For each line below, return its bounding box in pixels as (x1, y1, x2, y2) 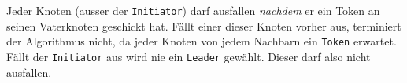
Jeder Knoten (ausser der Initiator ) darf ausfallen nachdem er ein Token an (6, 2, 380, 18)
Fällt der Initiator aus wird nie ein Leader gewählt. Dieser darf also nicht (6, 48, 371, 64)
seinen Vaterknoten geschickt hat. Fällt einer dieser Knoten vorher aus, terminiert (6, 17, 401, 34)
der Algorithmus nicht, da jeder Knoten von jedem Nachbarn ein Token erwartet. (6, 33, 397, 49)
